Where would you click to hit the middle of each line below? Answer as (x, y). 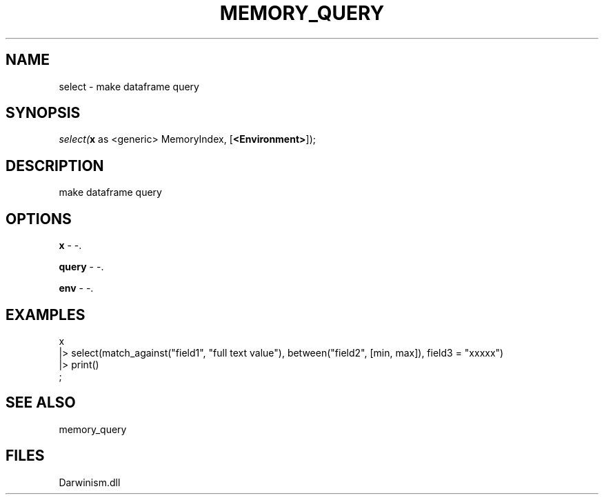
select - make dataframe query (129, 86)
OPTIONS (39, 219)
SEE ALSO (41, 403)
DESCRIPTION (55, 166)
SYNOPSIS (43, 113)
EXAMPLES (46, 314)
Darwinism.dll (90, 482)
